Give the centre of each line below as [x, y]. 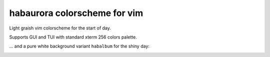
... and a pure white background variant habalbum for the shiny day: [79, 46]
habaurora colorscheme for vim [76, 13]
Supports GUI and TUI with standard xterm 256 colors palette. [73, 37]
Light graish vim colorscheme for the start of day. [60, 28]
